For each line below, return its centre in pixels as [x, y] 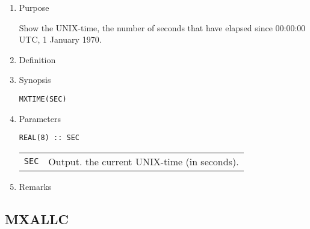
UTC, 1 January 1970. [60, 39]
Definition [37, 59]
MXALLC [37, 218]
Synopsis [35, 80]
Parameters [40, 118]
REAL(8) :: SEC [49, 138]
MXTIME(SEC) [43, 99]
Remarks [35, 186]
